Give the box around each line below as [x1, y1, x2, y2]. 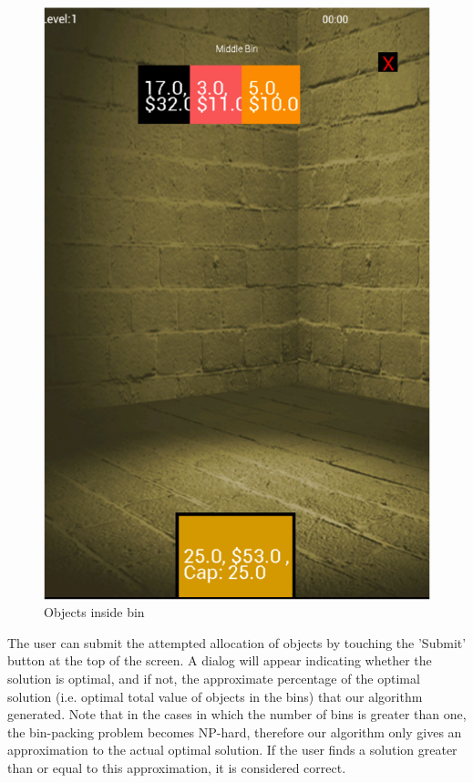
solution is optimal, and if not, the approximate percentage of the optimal [7, 669, 420, 688]
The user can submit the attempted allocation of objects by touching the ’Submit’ [7, 633, 467, 652]
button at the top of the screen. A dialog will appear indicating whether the [7, 651, 432, 670]
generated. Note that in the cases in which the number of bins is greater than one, [7, 705, 467, 724]
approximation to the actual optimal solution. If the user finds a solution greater [7, 740, 458, 759]
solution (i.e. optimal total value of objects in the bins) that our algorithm [7, 686, 423, 706]
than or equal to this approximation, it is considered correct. [7, 758, 346, 778]
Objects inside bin [44, 603, 145, 622]
